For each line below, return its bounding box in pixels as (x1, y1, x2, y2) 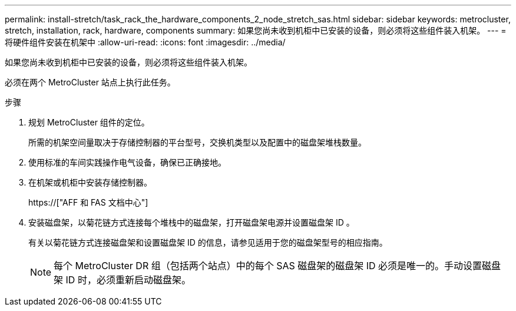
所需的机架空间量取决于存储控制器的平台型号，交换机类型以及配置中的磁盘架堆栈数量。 (28, 137, 366, 147)
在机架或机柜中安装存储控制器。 (28, 177, 152, 187)
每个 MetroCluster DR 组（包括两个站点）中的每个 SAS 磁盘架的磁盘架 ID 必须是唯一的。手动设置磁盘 (54, 260, 501, 272)
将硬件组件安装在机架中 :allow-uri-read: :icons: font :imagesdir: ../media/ (5, 37, 286, 47)
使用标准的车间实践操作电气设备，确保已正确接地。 (28, 157, 226, 167)
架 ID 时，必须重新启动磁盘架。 (54, 274, 191, 286)
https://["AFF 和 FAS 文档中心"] (28, 197, 148, 207)
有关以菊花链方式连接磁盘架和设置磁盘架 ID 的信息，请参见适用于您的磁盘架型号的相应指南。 (28, 237, 388, 247)
